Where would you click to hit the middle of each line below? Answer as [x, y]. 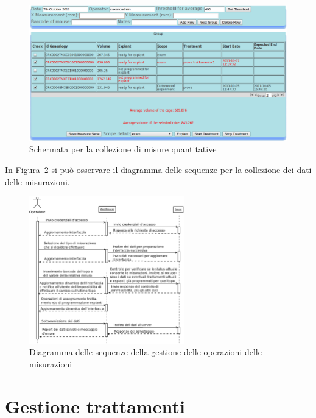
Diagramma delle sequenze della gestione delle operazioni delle [146, 352]
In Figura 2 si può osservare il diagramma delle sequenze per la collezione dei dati [158, 169]
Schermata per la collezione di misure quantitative [123, 149]
